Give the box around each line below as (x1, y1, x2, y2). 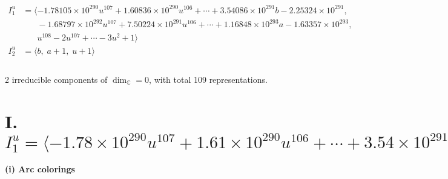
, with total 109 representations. (149, 73, 268, 85)
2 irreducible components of (5, 73, 108, 85)
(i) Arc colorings (5, 163, 75, 175)
